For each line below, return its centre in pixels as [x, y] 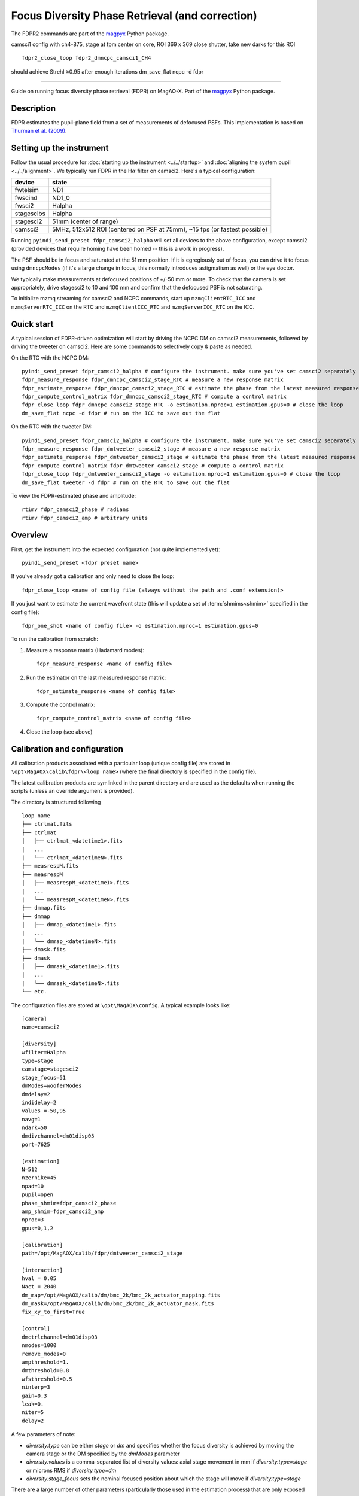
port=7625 [36, 1144]
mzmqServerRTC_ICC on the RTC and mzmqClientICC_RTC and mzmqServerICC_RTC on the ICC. [133, 307]
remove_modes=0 [44, 1354]
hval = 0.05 [39, 1278]
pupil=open [38, 1195]
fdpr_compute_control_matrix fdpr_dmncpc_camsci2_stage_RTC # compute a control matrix [154, 397]
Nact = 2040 [39, 1287]
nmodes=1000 [39, 1346]
